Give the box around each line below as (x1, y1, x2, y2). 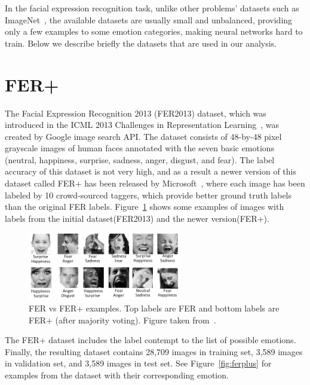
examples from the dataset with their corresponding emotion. (5, 369, 229, 381)
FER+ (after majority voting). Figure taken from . (29, 313, 216, 326)
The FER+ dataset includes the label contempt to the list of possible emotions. (5, 334, 296, 346)
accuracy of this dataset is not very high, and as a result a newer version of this (5, 165, 296, 178)
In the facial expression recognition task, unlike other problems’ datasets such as (5, 2, 299, 14)
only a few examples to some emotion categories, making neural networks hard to (5, 25, 303, 38)
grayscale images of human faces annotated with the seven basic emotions (5, 142, 275, 154)
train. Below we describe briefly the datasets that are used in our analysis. (5, 36, 277, 49)
